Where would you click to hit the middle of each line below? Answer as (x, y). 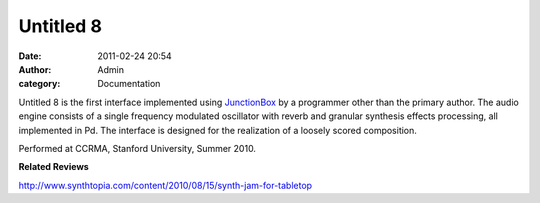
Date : (30, 56)
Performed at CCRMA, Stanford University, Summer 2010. (137, 148)
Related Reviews (53, 167)
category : (39, 84)
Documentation (129, 84)
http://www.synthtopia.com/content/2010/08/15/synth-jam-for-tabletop (165, 185)
